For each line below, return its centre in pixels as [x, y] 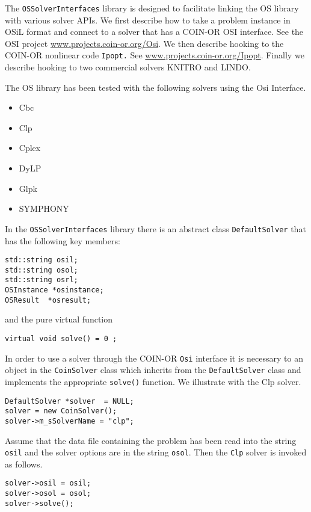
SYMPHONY [44, 208]
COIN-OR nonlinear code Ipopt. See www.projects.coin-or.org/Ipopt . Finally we [155, 55]
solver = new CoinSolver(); [61, 411]
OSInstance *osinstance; [54, 290]
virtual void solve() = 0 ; [61, 338]
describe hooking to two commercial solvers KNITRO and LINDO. [128, 67]
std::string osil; [42, 260]
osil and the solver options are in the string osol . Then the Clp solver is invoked [156, 452]
